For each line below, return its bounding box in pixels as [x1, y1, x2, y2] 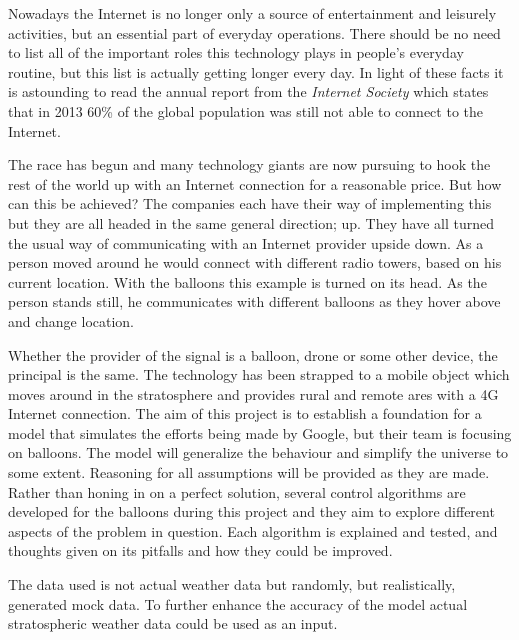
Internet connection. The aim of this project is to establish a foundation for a [8, 403, 482, 424]
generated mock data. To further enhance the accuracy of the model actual [8, 593, 468, 614]
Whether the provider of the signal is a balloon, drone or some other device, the [8, 344, 498, 365]
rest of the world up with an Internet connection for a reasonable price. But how [8, 173, 502, 194]
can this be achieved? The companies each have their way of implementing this [8, 193, 492, 214]
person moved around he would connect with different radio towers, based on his [8, 252, 502, 273]
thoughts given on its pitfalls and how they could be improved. [8, 540, 393, 561]
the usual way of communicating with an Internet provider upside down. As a [8, 232, 484, 253]
